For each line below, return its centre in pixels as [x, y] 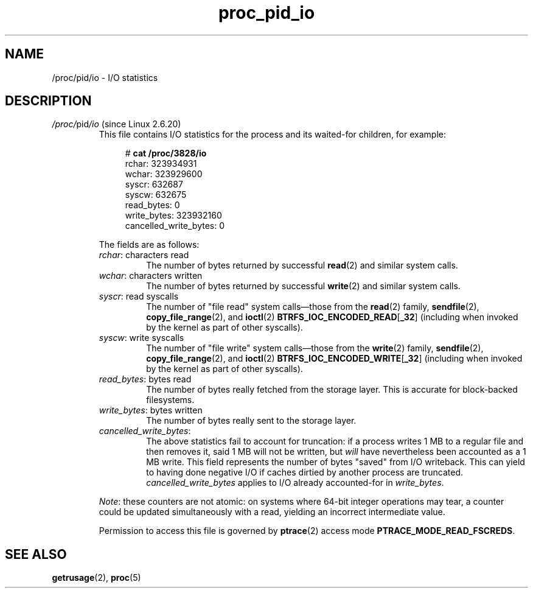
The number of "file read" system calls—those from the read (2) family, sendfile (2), [313, 307]
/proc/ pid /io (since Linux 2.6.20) [117, 124]
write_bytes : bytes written [151, 410]
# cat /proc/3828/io [166, 153]
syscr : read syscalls [139, 296]
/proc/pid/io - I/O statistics [105, 77]
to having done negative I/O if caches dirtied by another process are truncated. [305, 472]
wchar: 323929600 [164, 174]
